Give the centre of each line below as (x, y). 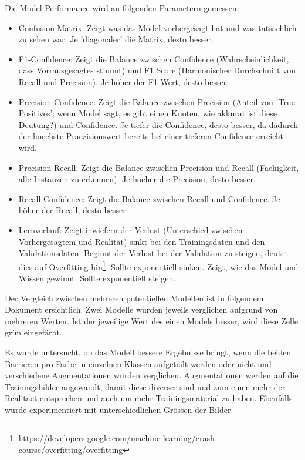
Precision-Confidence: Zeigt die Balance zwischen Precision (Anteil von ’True (157, 101)
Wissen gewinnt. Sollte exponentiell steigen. (97, 278)
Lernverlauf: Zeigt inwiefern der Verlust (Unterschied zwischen (131, 229)
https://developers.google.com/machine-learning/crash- (118, 438)
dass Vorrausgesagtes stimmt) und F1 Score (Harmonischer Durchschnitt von (157, 70)
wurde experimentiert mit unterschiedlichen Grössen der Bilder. (119, 409)
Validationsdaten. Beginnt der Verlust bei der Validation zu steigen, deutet (153, 253)
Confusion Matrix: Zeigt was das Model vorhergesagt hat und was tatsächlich (157, 27)
